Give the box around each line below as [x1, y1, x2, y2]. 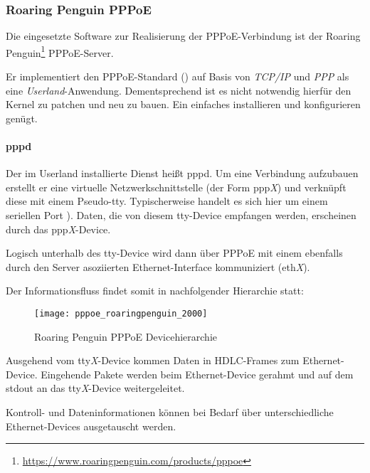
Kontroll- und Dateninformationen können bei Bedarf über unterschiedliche [6, 405, 334, 420]
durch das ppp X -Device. [6, 221, 111, 236]
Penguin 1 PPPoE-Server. [6, 43, 114, 60]
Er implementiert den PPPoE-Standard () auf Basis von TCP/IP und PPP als [6, 69, 349, 84]
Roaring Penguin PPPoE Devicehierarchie [34, 329, 218, 344]
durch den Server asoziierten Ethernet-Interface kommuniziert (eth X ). [6, 259, 310, 274]
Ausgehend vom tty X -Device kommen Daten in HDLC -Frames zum [6, 353, 300, 368]
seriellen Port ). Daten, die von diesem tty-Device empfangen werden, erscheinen [6, 208, 356, 223]
